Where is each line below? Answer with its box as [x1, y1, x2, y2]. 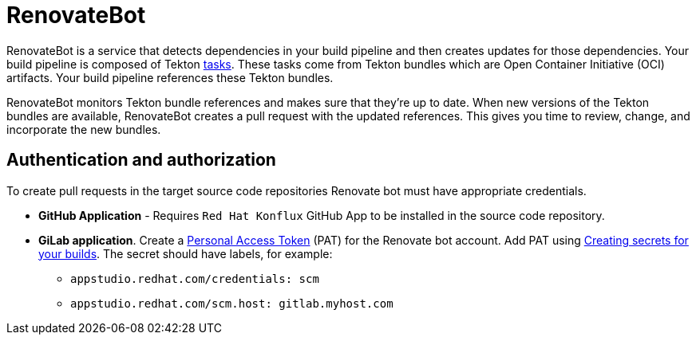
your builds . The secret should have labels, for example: [38, 246, 333, 261]
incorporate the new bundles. [6, 122, 161, 136]
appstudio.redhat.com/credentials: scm [70, 272, 319, 285]
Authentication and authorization [6, 150, 276, 170]
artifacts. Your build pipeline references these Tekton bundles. [6, 70, 334, 84]
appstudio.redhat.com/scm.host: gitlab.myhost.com [70, 296, 393, 310]
